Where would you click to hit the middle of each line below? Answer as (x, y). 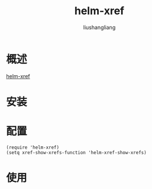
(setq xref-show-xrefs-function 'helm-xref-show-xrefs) (76, 152)
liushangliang (99, 27)
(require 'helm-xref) (33, 147)
